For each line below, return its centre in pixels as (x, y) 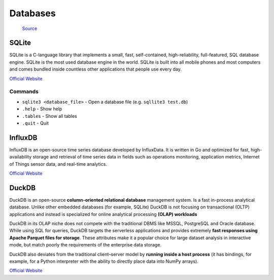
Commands (24, 91)
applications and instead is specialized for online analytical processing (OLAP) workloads (103, 214)
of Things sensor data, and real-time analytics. (58, 164)
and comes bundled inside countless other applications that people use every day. (96, 69)
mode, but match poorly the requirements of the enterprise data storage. (85, 245)
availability (21, 157)
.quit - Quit (36, 123)
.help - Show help (42, 109)
